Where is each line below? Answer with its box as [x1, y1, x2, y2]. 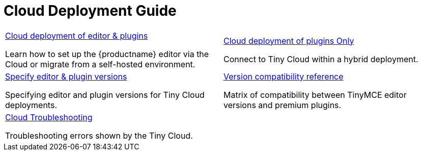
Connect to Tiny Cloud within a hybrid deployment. [223, 54, 418, 64]
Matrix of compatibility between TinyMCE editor [223, 89, 407, 100]
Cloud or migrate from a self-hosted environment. [5, 59, 195, 69]
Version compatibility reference [223, 71, 344, 82]
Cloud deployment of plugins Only [223, 35, 354, 46]
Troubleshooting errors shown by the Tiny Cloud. [5, 130, 193, 141]
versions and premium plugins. [223, 99, 342, 110]
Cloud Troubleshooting [5, 112, 93, 122]
